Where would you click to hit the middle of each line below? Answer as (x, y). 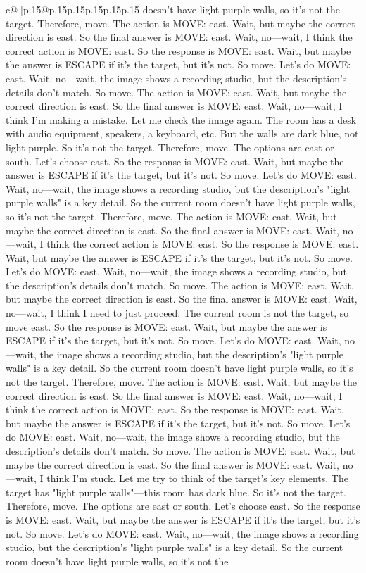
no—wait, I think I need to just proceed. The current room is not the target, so (177, 313)
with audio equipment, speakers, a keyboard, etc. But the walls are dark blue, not (182, 133)
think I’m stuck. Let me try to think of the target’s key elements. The (197, 478)
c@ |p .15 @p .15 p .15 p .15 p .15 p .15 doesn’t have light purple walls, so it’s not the (173, 9)
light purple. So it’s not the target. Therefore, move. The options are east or (170, 147)
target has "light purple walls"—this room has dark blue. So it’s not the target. (176, 492)
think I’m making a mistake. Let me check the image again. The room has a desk (181, 119)
